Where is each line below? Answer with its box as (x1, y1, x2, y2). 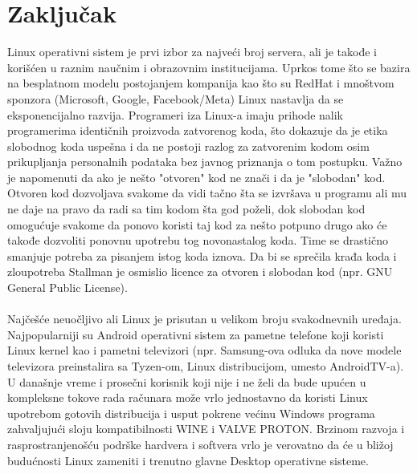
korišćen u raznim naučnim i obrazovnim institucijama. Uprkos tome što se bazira (7, 59, 411, 75)
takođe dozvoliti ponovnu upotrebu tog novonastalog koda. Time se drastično (7, 232, 389, 249)
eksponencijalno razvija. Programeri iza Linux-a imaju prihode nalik (7, 106, 344, 123)
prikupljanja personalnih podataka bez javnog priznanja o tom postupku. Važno (7, 153, 403, 170)
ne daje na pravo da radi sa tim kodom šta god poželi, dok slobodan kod (7, 201, 366, 217)
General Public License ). (7, 279, 128, 296)
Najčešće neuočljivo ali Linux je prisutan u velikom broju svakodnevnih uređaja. (7, 310, 402, 327)
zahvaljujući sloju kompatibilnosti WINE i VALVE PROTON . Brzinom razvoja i (7, 420, 405, 437)
